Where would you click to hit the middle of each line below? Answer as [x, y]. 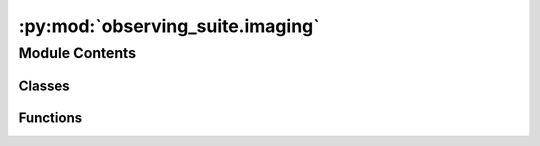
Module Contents [77, 53]
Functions [50, 117]
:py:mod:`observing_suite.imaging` [169, 26]
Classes [44, 85]
